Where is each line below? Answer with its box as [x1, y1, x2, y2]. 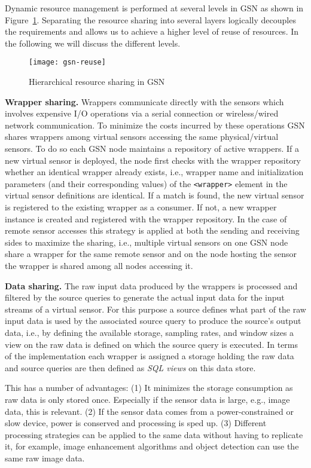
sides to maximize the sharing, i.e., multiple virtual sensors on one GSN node [5, 235, 288, 248]
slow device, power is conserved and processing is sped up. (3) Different [5, 417, 267, 429]
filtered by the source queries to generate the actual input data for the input [5, 291, 285, 304]
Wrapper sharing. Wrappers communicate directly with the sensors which [5, 95, 284, 108]
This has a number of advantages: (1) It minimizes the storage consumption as [5, 381, 293, 394]
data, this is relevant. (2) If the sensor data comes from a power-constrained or [5, 405, 294, 417]
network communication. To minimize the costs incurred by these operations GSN [5, 118, 305, 131]
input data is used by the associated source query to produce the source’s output [5, 314, 301, 327]
